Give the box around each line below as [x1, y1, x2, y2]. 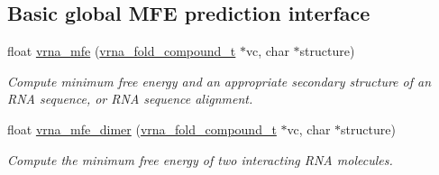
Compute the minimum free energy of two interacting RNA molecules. [7, 150, 393, 169]
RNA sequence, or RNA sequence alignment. [7, 89, 253, 108]
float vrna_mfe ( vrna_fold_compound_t [7, 41, 236, 60]
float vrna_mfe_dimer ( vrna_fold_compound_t [7, 119, 277, 138]
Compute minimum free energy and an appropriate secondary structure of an [7, 71, 432, 90]
